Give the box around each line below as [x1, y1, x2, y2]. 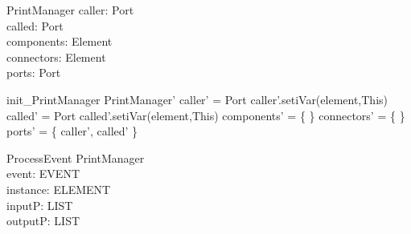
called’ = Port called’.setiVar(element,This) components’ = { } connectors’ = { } [6, 107, 405, 123]
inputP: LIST [6, 196, 73, 213]
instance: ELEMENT [6, 180, 111, 197]
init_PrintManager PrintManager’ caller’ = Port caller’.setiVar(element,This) [6, 91, 388, 107]
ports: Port [6, 64, 61, 81]
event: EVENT [6, 165, 80, 182]
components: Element [6, 33, 113, 50]
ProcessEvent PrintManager [6, 149, 145, 166]
